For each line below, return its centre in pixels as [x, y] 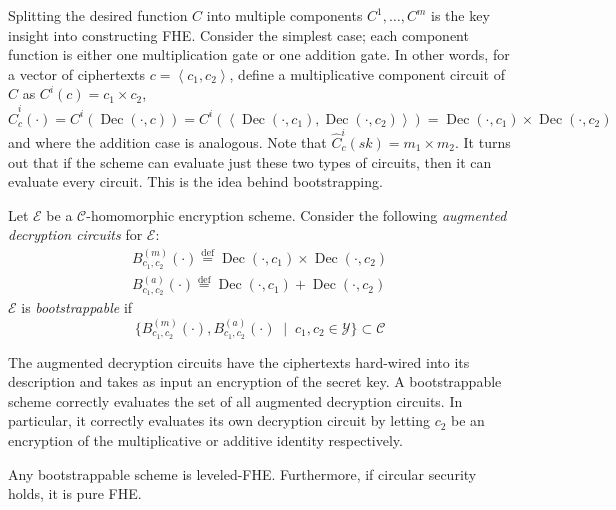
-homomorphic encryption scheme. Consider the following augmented [296, 214]
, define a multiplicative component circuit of [367, 73]
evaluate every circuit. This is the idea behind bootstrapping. [195, 181]
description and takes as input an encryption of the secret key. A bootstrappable [255, 381]
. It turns [483, 142]
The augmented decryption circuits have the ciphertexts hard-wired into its [239, 361]
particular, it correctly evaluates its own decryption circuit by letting [219, 420]
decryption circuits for [75, 234]
